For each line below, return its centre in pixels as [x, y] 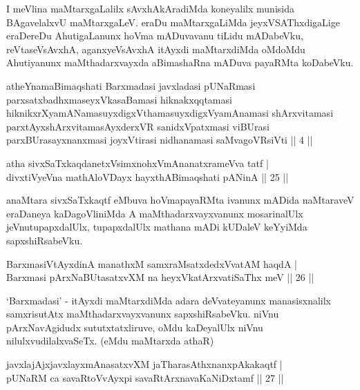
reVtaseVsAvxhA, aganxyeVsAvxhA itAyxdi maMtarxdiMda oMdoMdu [156, 49]
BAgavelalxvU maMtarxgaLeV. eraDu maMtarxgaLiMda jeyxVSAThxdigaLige [173, 22]
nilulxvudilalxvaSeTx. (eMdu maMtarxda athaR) [110, 341]
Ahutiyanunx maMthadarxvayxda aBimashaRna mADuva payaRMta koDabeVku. [180, 62]
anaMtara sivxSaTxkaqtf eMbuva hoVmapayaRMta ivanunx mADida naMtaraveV [180, 200]
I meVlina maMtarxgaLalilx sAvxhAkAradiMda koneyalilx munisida [150, 8]
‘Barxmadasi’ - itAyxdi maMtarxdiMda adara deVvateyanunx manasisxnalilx [169, 300]
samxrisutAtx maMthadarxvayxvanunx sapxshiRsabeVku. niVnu [143, 314]
